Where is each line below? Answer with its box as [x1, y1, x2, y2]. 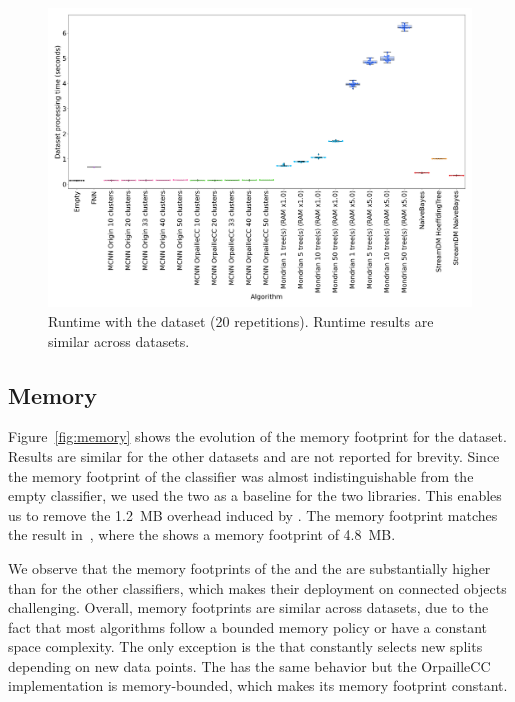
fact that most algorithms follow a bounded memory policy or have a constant [8, 616, 488, 637]
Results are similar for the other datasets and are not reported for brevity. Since [8, 445, 500, 466]
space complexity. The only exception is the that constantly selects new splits [8, 636, 483, 657]
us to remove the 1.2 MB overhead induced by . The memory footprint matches [8, 504, 498, 525]
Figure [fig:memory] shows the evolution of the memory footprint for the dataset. [8, 426, 507, 447]
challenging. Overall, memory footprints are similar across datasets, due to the [8, 597, 489, 618]
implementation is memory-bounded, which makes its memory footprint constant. [8, 675, 508, 696]
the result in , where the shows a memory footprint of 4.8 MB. [8, 524, 396, 545]
